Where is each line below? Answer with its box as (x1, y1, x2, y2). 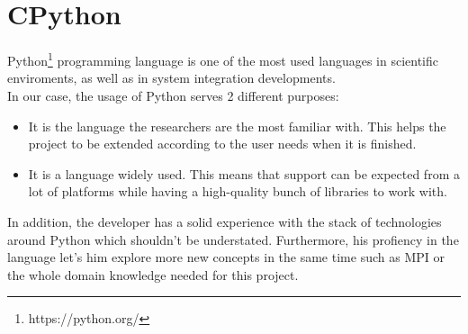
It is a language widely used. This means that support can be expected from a (28, 164, 460, 183)
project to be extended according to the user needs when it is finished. (28, 134, 417, 153)
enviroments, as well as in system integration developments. (7, 68, 336, 87)
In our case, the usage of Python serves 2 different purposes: (7, 86, 339, 104)
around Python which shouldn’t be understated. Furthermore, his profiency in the (7, 230, 459, 248)
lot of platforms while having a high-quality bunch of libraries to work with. (28, 182, 447, 201)
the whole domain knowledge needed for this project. (7, 265, 299, 284)
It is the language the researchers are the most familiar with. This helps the (28, 116, 446, 135)
